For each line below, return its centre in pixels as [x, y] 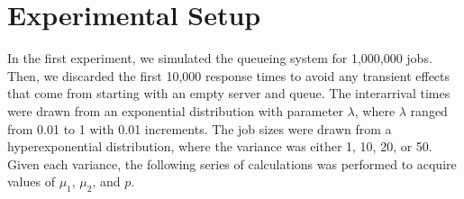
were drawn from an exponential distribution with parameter [175, 110]
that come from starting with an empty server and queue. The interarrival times [229, 93]
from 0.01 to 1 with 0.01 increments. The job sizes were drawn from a [200, 128]
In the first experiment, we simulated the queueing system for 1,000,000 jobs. [220, 58]
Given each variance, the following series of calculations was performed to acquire [232, 163]
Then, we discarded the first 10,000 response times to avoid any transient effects [229, 75]
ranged [429, 110]
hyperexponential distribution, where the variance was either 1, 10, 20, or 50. [220, 146]
